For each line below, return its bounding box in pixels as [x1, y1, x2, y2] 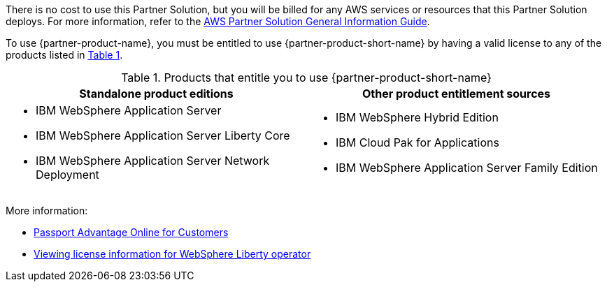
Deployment [36, 168, 99, 182]
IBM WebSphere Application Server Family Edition [336, 161, 598, 175]
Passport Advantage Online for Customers [34, 226, 229, 238]
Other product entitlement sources [362, 87, 551, 101]
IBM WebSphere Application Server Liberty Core [36, 128, 290, 142]
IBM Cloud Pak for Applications [336, 135, 499, 149]
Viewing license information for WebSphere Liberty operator [34, 248, 311, 260]
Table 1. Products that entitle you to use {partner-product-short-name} [121, 71, 492, 84]
